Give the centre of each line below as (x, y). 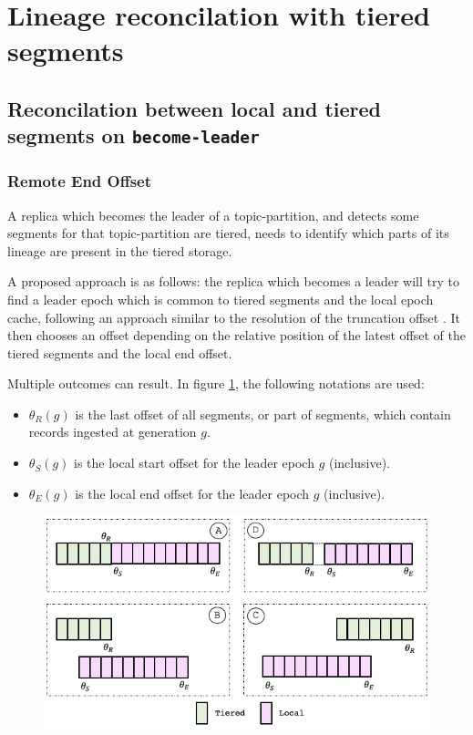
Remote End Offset (80, 181)
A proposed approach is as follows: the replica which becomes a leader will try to (233, 281)
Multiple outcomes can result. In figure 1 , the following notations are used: (216, 383)
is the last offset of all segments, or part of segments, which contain (263, 414)
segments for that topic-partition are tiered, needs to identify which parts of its (228, 233)
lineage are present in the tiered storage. (120, 250)
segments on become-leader (134, 135)
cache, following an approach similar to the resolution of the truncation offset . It (234, 317)
